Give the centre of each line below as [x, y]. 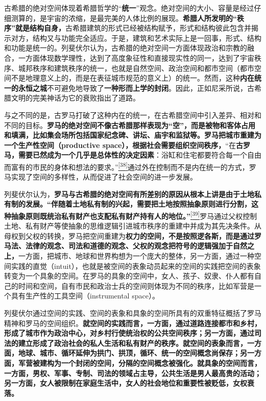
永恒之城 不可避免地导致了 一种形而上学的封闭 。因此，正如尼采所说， [132, 87]
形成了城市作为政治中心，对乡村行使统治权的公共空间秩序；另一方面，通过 [129, 333]
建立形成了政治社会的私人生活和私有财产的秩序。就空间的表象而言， [132, 343]
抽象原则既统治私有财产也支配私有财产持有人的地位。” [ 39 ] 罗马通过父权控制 [134, 215]
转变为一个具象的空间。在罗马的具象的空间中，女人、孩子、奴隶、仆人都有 [129, 276]
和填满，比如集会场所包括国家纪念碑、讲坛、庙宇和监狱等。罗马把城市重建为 [133, 135]
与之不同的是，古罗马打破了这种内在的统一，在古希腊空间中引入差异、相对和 [133, 115]
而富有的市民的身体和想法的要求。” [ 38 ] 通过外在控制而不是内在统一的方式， [127, 166]
